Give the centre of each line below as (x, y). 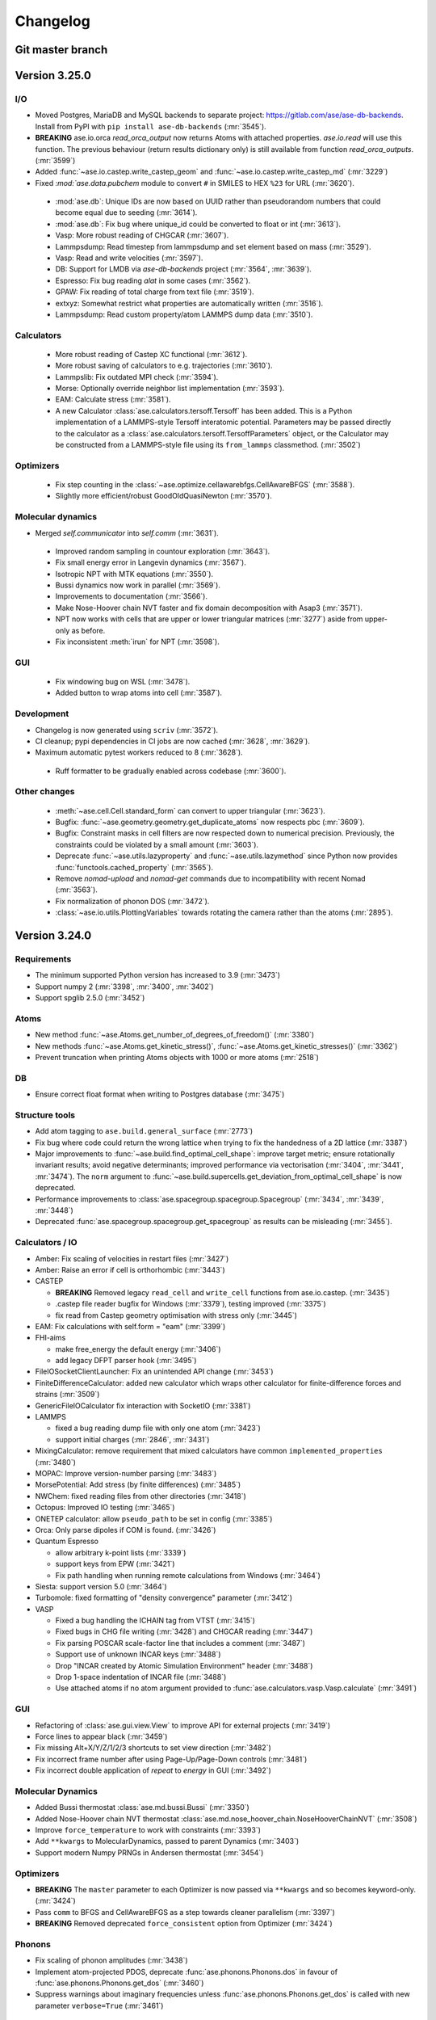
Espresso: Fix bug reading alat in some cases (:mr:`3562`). (153, 280)
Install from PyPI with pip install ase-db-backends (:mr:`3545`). (151, 126)
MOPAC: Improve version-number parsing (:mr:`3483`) (126, 1473)
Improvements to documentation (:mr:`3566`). (131, 596)
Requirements (43, 959)
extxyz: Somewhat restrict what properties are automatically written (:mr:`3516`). (189, 303)
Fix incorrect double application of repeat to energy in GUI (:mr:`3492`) (153, 1770)
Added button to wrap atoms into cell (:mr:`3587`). (138, 693)
